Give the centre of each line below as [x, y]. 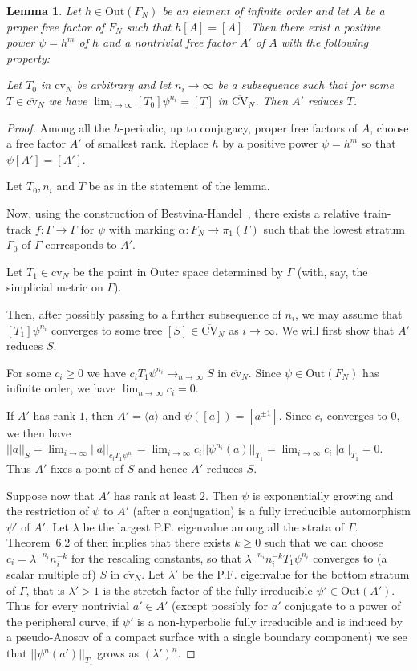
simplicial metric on [55, 287]
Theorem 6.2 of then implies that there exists [119, 542]
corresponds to [81, 244]
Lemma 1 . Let [44, 10]
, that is [45, 590]
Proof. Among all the [59, 127]
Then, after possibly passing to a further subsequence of [144, 313]
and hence [163, 468]
